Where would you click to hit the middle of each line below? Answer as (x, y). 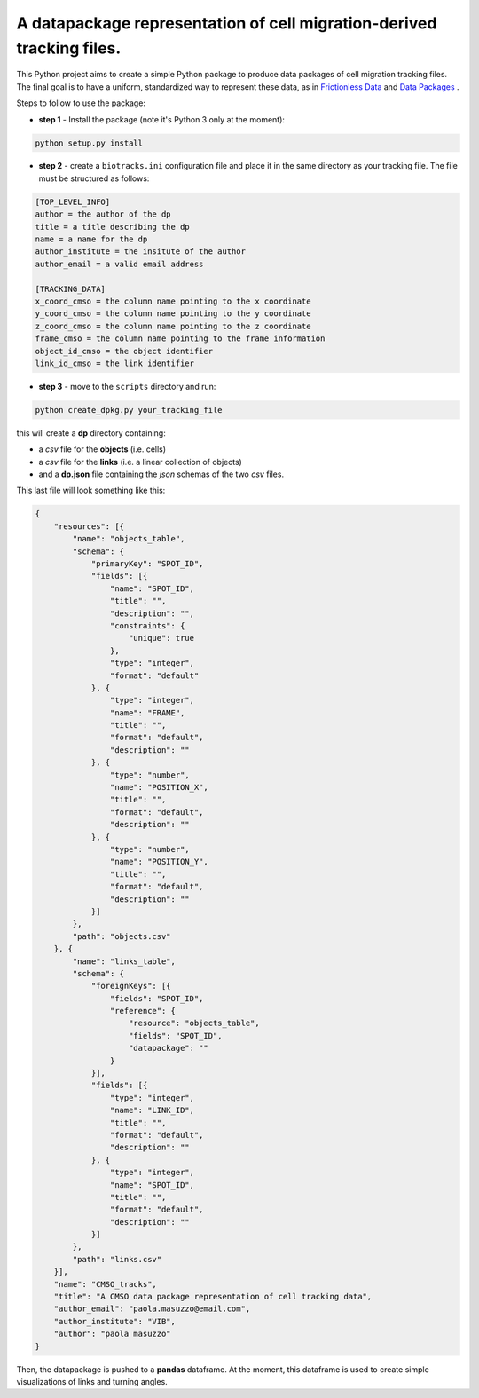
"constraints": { (147, 625)
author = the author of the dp (103, 214)
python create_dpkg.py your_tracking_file (129, 410)
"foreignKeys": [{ (131, 986)
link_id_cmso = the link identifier (115, 363)
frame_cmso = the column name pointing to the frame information (180, 339)
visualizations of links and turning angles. (92, 1381)
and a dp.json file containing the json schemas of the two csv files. (161, 474)
